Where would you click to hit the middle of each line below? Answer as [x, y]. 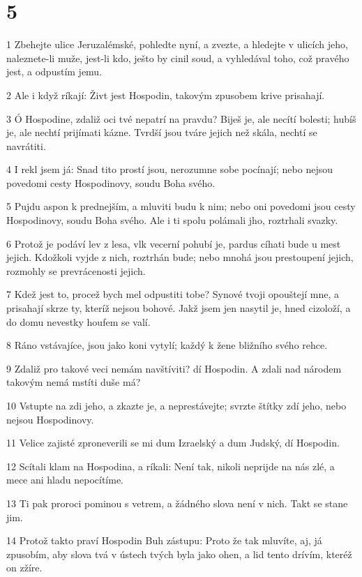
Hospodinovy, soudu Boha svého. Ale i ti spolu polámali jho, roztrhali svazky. [172, 220]
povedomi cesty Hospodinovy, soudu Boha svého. [111, 182]
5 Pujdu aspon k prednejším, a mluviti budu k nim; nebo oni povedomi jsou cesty [181, 206]
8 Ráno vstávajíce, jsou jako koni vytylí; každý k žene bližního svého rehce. [167, 345]
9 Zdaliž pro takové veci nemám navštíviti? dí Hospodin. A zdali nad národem [174, 368]
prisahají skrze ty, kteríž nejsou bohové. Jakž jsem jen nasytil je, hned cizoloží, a [179, 308]
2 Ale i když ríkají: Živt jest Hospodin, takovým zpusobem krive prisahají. [166, 95]
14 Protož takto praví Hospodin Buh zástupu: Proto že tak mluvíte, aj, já [164, 540]
